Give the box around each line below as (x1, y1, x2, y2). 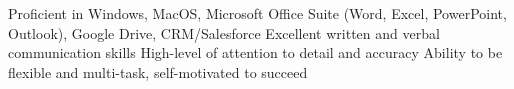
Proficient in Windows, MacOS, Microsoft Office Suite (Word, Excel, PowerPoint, (8, 3, 507, 23)
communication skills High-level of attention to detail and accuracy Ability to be (8, 42, 503, 63)
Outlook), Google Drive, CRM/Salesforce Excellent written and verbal (8, 22, 440, 43)
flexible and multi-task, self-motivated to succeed (8, 61, 308, 82)
